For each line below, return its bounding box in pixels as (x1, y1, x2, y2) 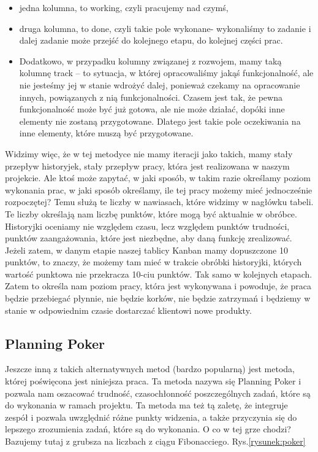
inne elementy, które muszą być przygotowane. (19, 127, 194, 139)
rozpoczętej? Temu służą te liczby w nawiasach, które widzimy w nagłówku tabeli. (5, 195, 314, 208)
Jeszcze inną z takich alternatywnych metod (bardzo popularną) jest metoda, (5, 362, 295, 375)
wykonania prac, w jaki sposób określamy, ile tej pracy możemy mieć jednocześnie (5, 183, 312, 196)
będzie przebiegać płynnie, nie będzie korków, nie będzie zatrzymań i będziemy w (5, 292, 311, 305)
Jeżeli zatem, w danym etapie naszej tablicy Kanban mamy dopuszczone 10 (5, 243, 288, 256)
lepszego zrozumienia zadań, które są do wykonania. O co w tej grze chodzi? (5, 423, 291, 435)
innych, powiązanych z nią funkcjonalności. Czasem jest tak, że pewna (19, 90, 282, 103)
